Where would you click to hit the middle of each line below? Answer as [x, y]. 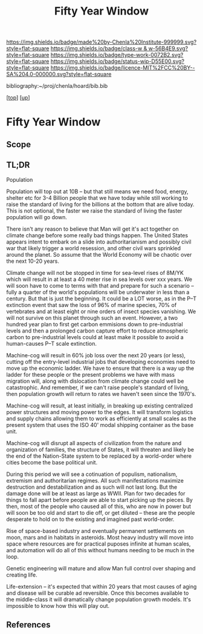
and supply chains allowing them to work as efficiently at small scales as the [101, 418]
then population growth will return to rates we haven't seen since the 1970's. [101, 394]
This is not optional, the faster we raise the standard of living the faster [94, 211]
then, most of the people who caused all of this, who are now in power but [99, 506]
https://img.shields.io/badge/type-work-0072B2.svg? [117, 55]
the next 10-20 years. [33, 261]
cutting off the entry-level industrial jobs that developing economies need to [101, 362]
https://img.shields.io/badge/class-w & [99, 48]
